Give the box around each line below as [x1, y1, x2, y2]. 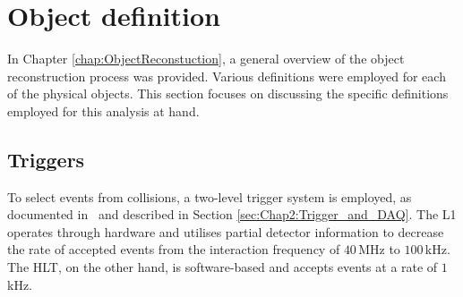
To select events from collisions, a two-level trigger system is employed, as [7, 187, 412, 206]
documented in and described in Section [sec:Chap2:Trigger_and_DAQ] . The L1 [7, 205, 457, 224]
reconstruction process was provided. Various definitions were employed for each [7, 66, 446, 85]
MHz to [358, 240, 400, 259]
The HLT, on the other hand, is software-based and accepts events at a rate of [7, 258, 438, 276]
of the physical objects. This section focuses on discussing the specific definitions [7, 84, 449, 103]
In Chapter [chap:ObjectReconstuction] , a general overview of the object [7, 49, 405, 68]
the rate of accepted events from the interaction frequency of [7, 240, 340, 259]
